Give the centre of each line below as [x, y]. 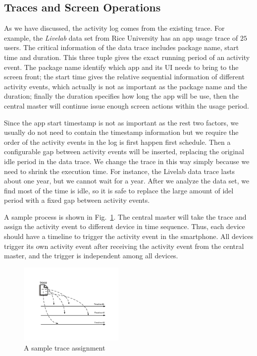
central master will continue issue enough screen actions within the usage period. [127, 105]
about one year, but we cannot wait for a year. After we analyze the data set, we [127, 181]
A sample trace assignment [65, 347]
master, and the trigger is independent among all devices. [91, 256]
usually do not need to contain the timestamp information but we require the [121, 132]
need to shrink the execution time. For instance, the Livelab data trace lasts [119, 171]
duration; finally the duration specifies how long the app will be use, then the [122, 96]
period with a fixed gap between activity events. [77, 200]
